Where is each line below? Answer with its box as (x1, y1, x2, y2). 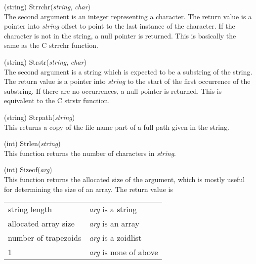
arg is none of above (89, 246, 158, 258)
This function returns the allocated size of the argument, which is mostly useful (4, 174, 245, 184)
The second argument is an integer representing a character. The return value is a (4, 11, 252, 21)
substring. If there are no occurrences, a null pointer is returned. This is (4, 85, 222, 96)
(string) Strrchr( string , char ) (4, 1, 90, 11)
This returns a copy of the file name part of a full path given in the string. (4, 121, 229, 132)
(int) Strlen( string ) (4, 138, 61, 149)
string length (8, 203, 52, 215)
